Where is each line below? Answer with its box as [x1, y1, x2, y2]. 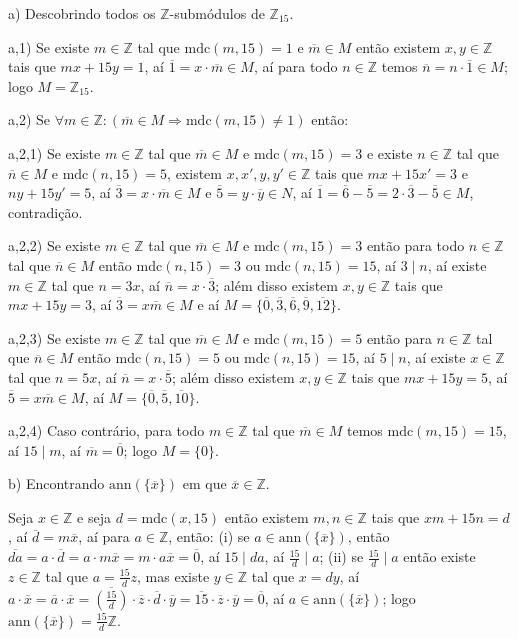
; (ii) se [319, 546, 364, 567]
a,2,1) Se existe [8, 142, 101, 163]
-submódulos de [169, 3, 265, 23]
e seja [77, 506, 111, 527]
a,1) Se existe [8, 36, 90, 57]
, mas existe [137, 565, 210, 586]
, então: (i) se [168, 526, 250, 547]
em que [182, 473, 227, 494]
